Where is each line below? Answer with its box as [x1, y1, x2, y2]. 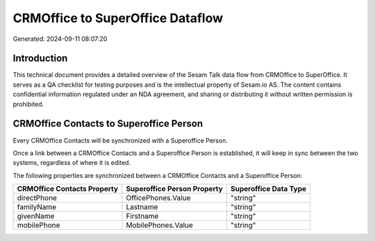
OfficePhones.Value [126, 193, 191, 203]
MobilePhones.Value [126, 220, 194, 230]
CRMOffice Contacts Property [17, 184, 118, 194]
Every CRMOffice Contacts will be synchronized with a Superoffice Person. [12, 136, 228, 145]
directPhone [17, 193, 57, 203]
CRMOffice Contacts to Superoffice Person [12, 118, 203, 130]
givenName [17, 211, 55, 221]
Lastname [126, 202, 158, 212]
